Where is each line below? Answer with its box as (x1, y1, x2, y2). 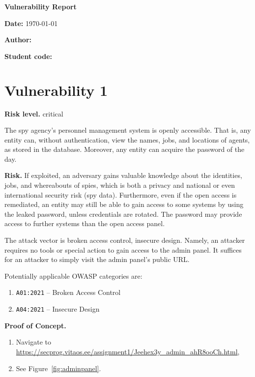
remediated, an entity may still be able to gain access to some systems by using (4, 199, 244, 209)
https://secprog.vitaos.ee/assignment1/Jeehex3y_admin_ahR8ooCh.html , (16, 346, 240, 356)
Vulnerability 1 (4, 80, 108, 100)
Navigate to (16, 337, 51, 347)
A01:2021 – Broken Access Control (16, 287, 121, 297)
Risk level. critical (4, 108, 63, 118)
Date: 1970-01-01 (4, 18, 58, 28)
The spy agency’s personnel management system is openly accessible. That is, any (4, 125, 251, 135)
